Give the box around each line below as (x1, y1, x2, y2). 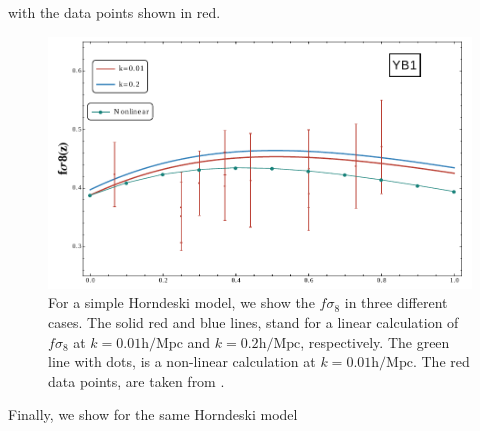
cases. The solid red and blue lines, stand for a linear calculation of (48, 312, 459, 333)
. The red (412, 351, 470, 372)
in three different (344, 292, 448, 313)
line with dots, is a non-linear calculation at (48, 351, 316, 372)
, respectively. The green (300, 331, 450, 352)
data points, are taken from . (48, 370, 225, 391)
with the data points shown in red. (8, 2, 221, 22)
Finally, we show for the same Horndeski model (8, 404, 298, 425)
